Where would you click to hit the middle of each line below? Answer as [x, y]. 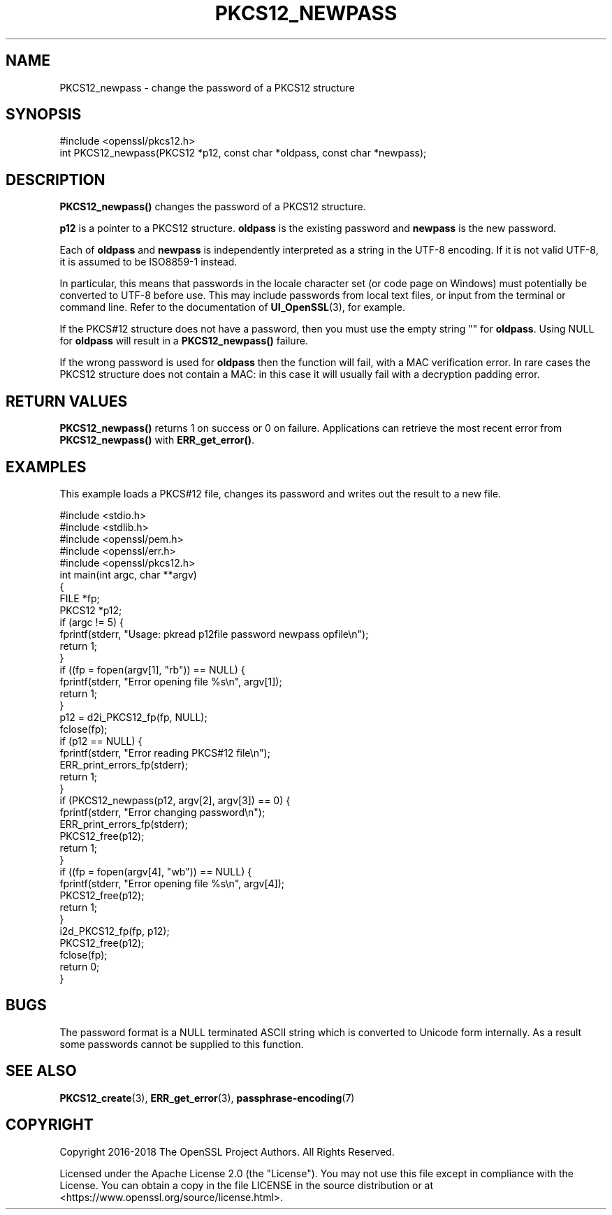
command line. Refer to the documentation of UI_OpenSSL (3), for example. [232, 307]
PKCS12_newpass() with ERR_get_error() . [157, 440]
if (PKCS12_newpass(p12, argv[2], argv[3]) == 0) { [175, 800]
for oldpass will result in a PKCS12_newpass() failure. [184, 341]
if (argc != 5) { [92, 622]
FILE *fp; [80, 598]
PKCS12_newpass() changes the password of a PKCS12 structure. [213, 207]
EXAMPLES [46, 467]
